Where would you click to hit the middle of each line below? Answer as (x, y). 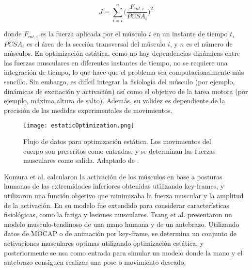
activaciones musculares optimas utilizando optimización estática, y (104, 243)
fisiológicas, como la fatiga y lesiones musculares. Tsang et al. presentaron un (118, 214)
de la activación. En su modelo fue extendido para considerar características (117, 205)
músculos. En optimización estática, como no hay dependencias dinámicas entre (122, 53)
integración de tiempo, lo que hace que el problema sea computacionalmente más (124, 72)
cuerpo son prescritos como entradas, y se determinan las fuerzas (119, 151)
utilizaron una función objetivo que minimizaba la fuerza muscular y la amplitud (124, 196)
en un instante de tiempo (190, 34)
